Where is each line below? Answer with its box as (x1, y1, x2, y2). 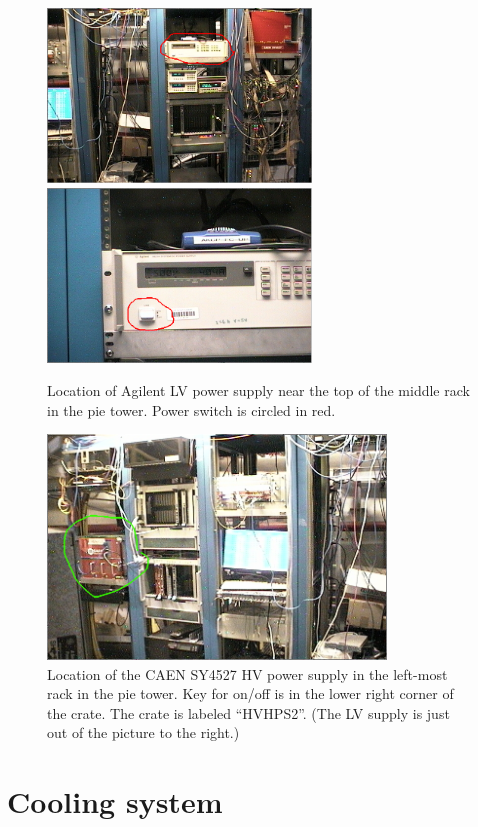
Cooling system (7, 781, 223, 822)
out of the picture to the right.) (47, 722, 240, 743)
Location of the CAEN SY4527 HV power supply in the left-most (47, 663, 448, 684)
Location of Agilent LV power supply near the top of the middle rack (47, 380, 470, 401)
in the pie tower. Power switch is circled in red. (47, 399, 336, 420)
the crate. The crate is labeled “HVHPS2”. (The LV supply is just (47, 702, 450, 723)
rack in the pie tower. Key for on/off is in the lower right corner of (47, 683, 454, 704)
